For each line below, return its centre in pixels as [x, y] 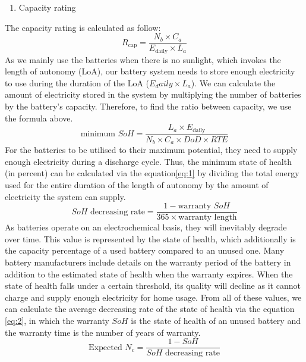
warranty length [208, 218]
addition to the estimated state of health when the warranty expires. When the [149, 274]
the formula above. [39, 118]
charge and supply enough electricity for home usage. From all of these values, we [153, 297]
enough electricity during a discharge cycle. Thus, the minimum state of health [148, 161]
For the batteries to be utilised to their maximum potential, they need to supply [151, 150]
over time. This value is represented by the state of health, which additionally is [150, 238]
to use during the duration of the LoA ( [77, 82]
